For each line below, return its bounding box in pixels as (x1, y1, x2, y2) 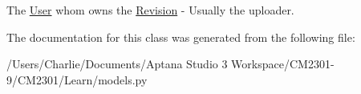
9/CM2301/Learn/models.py (6, 71, 148, 88)
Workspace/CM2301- (231, 55, 335, 72)
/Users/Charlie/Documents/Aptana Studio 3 (6, 55, 228, 72)
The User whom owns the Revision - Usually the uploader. (6, 2, 294, 18)
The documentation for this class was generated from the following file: (6, 28, 355, 45)
